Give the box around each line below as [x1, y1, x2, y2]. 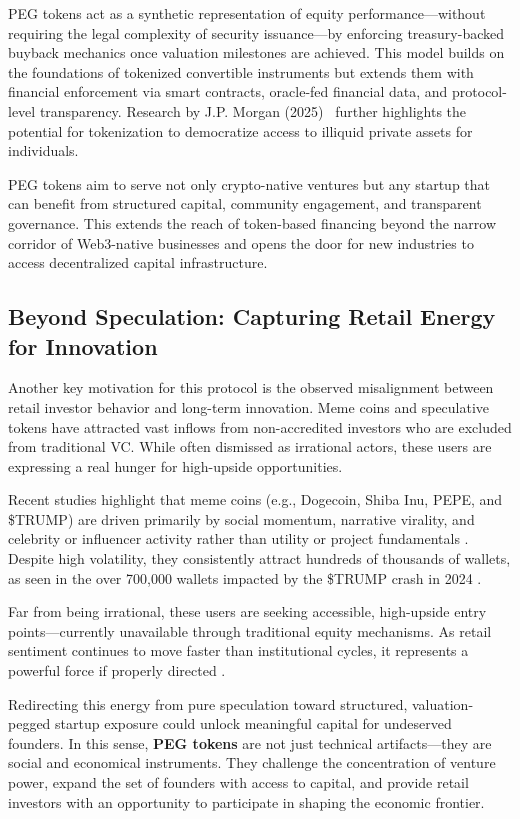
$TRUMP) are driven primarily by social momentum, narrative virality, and [8, 508, 475, 529]
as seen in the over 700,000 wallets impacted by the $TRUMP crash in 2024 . [8, 567, 482, 588]
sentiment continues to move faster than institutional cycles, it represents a [8, 640, 469, 661]
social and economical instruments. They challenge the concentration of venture [8, 752, 496, 773]
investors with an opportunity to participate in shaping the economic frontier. [8, 791, 485, 812]
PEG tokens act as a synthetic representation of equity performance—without [8, 3, 486, 23]
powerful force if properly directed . [8, 660, 226, 681]
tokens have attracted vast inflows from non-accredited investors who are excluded [8, 416, 512, 437]
